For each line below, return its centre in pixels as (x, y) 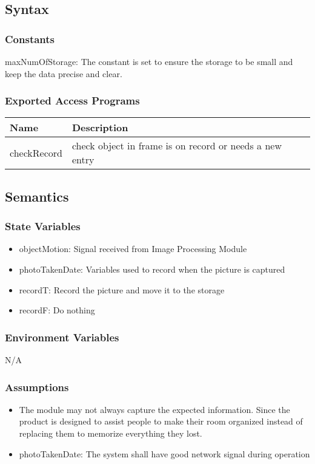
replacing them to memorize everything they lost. (111, 433)
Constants (30, 39)
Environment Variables (62, 337)
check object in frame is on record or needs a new (177, 146)
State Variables (43, 226)
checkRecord (36, 152)
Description (100, 128)
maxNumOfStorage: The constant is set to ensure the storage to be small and (149, 61)
